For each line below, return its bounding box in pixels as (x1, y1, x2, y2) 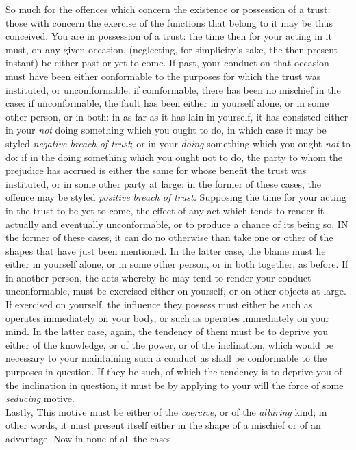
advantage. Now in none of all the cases (5, 432, 171, 445)
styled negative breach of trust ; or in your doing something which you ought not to (5, 136, 351, 150)
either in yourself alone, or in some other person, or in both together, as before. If (5, 257, 348, 271)
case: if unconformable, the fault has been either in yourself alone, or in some (5, 96, 329, 110)
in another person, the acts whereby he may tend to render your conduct (5, 270, 311, 284)
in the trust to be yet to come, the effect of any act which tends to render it (5, 203, 325, 217)
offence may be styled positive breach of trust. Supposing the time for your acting (5, 190, 346, 204)
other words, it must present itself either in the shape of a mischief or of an (5, 418, 321, 432)
